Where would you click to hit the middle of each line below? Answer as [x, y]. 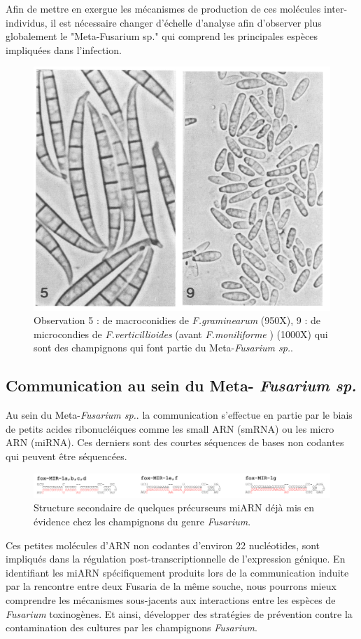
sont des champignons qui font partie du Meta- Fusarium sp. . [164, 348]
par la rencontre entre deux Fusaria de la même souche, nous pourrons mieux [171, 586]
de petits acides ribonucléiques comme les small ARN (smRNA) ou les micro [170, 428]
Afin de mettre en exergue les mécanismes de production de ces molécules [163, 8]
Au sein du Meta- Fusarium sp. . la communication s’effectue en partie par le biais [179, 415]
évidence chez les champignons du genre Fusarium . [142, 521]
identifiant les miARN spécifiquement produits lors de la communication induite [177, 572]
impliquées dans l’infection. [64, 49]
